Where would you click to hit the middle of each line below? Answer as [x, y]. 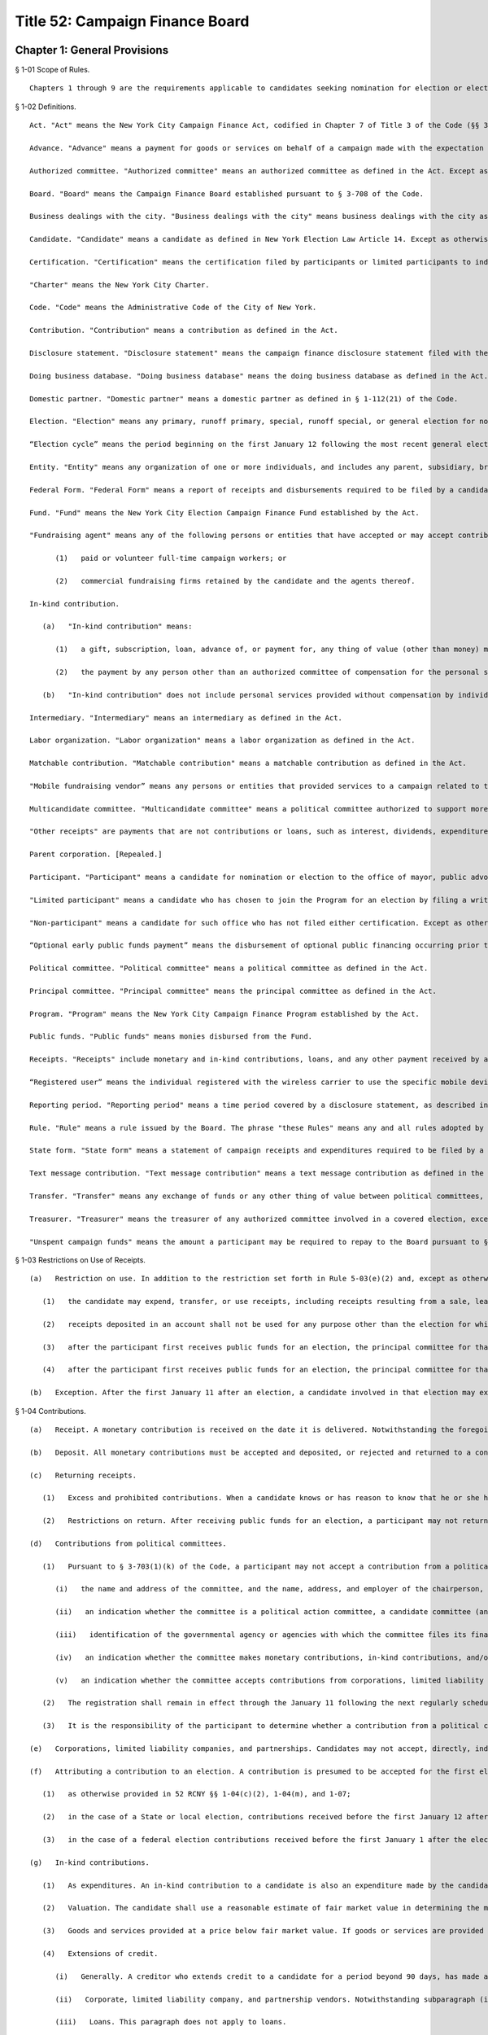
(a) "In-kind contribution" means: [117, 626]
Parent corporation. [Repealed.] [96, 854]
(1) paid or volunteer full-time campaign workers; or [171, 558]
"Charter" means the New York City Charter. [120, 284]
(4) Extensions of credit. [100, 1953]
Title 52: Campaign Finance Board [132, 21]
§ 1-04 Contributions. [51, 1411]
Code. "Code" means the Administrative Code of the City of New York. [173, 308]
